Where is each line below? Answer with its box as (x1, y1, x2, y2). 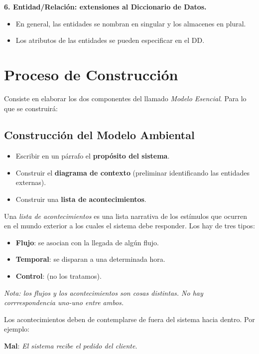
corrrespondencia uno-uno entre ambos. (4, 297, 124, 308)
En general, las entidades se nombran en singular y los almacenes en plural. (15, 18, 246, 28)
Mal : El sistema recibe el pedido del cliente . (4, 341, 137, 351)
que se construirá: (4, 103, 58, 113)
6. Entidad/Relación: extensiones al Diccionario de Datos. (4, 1, 207, 11)
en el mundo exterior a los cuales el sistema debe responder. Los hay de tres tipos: (4, 220, 255, 231)
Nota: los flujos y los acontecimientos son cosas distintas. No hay (4, 287, 203, 298)
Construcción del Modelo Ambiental (4, 127, 195, 143)
